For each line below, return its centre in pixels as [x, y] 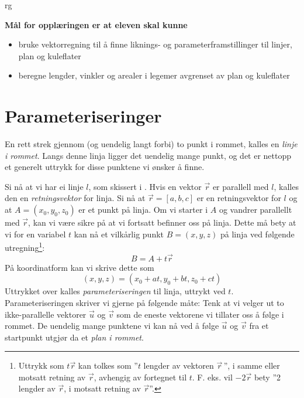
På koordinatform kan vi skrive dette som [80, 267]
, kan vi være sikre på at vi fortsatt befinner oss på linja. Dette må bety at [162, 222]
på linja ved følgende [257, 234]
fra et [259, 326]
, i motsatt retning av [102, 388]
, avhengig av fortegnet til [140, 377]
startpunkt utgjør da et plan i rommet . [74, 337]
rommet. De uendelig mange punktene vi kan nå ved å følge [112, 326]
